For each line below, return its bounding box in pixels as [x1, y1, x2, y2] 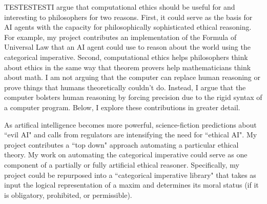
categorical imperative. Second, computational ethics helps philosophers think [4, 51, 248, 62]
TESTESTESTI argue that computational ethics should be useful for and [4, 2, 235, 12]
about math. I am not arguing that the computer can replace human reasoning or [4, 72, 261, 83]
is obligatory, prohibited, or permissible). [4, 189, 132, 200]
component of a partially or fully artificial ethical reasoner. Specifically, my [4, 159, 239, 170]
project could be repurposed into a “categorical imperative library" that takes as [4, 169, 256, 180]
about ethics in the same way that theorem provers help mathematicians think [4, 62, 251, 72]
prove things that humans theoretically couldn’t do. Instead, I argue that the [4, 81, 246, 92]
